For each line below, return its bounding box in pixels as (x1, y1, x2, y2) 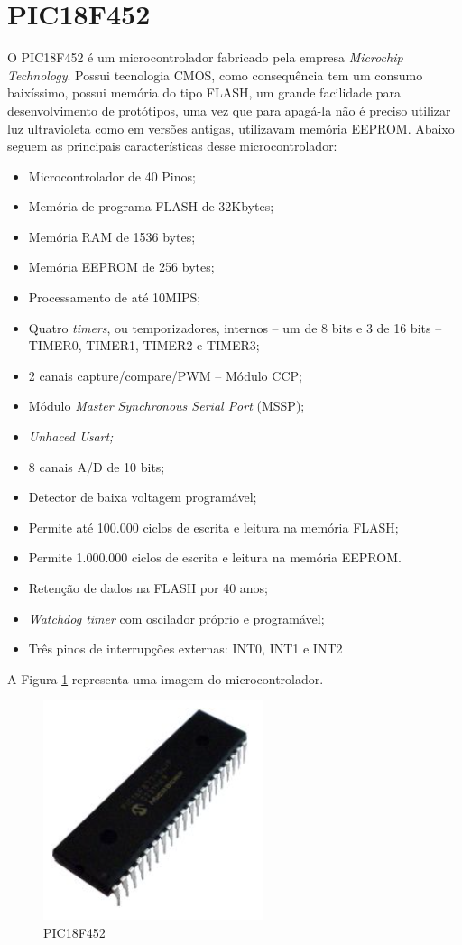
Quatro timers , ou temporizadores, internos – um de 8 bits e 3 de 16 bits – (28, 318, 442, 337)
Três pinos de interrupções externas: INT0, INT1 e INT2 (28, 639, 343, 658)
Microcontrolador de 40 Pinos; (28, 166, 196, 185)
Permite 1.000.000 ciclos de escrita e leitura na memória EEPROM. (28, 548, 402, 567)
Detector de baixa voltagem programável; (28, 487, 257, 506)
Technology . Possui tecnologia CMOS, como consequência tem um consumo (7, 65, 423, 84)
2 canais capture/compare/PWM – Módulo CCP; (28, 366, 302, 384)
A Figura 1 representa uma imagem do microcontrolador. (7, 669, 324, 688)
